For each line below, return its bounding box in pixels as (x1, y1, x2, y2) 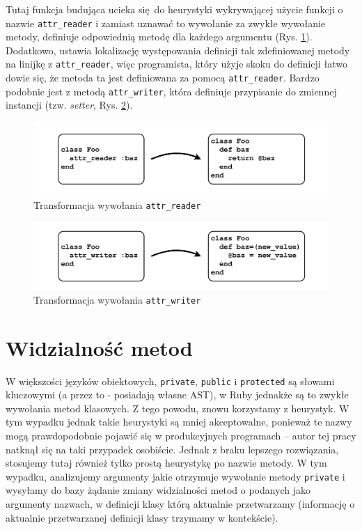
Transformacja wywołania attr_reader (33, 198, 201, 212)
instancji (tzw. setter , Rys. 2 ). (6, 98, 133, 112)
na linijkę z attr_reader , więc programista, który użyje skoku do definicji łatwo (6, 56, 347, 71)
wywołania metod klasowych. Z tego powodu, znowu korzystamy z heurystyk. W (6, 400, 349, 415)
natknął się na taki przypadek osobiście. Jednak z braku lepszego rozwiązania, (6, 442, 339, 456)
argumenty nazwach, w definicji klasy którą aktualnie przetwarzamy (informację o (6, 496, 355, 510)
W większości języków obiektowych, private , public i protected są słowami (6, 373, 335, 388)
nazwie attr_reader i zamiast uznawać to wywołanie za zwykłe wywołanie (6, 15, 326, 30)
